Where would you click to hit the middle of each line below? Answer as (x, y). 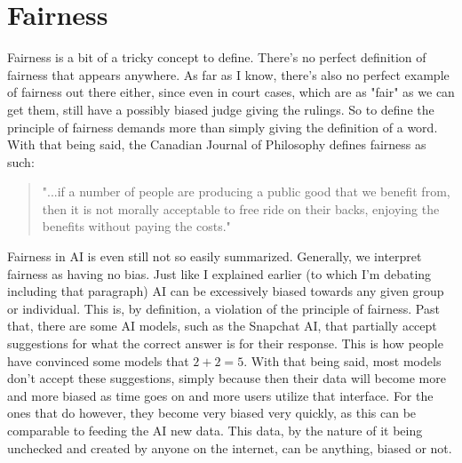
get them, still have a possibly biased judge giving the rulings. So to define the (221, 109)
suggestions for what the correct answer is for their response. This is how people (225, 343)
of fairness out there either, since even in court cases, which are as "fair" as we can (231, 92)
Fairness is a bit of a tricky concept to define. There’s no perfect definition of (217, 57)
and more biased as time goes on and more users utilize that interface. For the (220, 395)
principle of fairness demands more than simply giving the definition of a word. (223, 127)
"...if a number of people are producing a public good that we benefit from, (246, 192)
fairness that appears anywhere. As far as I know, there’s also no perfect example (228, 74)
